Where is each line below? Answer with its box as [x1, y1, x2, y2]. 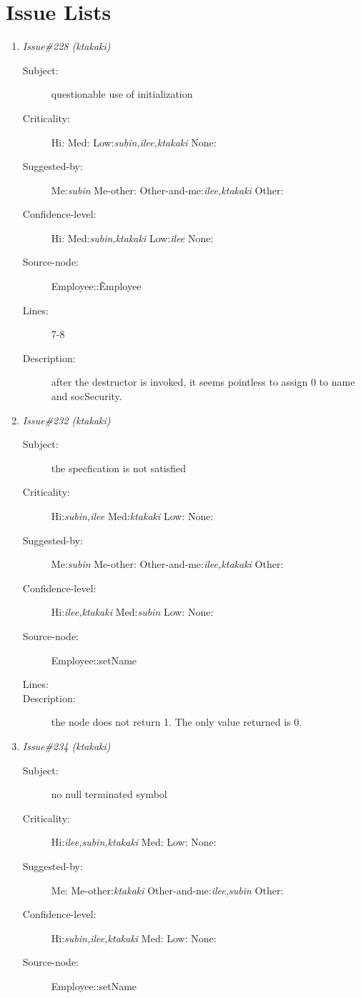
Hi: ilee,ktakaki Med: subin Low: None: [51, 604, 214, 619]
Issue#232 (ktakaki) [22, 412, 111, 427]
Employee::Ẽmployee [51, 279, 142, 294]
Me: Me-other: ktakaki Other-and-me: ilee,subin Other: [51, 882, 284, 897]
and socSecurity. [51, 389, 122, 404]
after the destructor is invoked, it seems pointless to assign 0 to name [51, 374, 355, 389]
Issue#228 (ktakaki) [22, 39, 111, 54]
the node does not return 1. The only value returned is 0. [51, 714, 302, 729]
